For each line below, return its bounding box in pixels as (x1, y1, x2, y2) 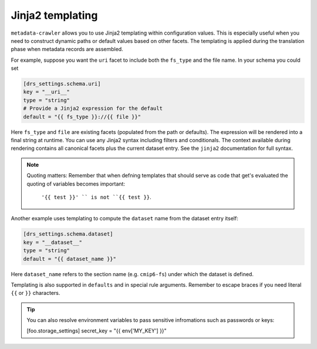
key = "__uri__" (23, 89, 70, 95)
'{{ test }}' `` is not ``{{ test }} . (41, 193, 152, 200)
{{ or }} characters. (11, 290, 60, 297)
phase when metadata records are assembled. (11, 46, 123, 53)
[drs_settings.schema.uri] (23, 80, 101, 88)
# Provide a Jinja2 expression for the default (23, 105, 163, 112)
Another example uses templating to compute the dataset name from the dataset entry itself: (11, 215, 239, 222)
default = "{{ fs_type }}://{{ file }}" (23, 113, 141, 120)
